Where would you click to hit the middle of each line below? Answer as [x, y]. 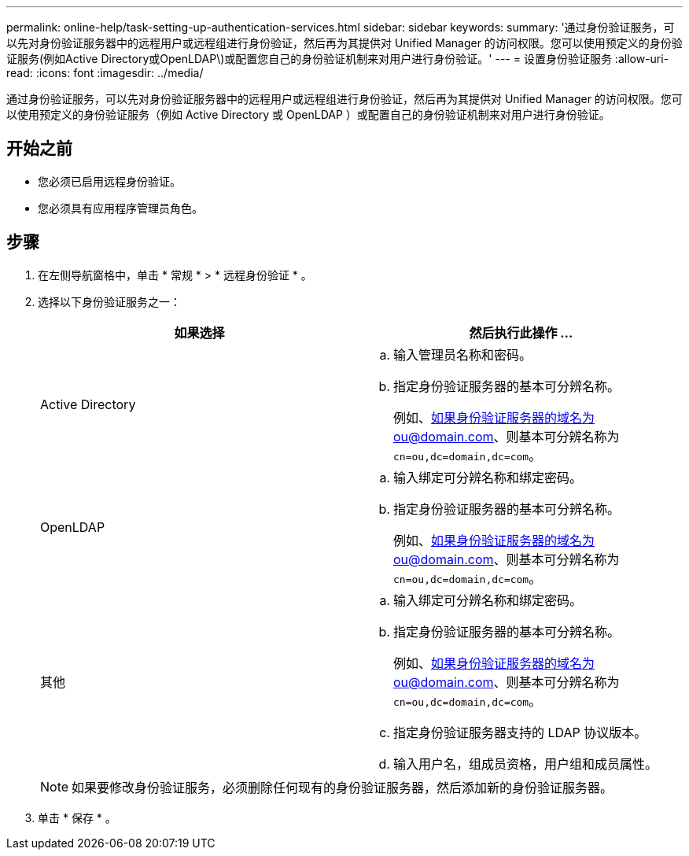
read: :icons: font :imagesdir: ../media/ [105, 73]
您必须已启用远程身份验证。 [109, 181]
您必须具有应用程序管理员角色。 [120, 208]
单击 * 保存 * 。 [77, 817]
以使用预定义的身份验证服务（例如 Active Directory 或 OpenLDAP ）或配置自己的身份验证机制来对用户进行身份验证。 [308, 114]
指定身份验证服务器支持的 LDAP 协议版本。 [520, 732]
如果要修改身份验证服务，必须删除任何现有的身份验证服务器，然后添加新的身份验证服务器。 [343, 787]
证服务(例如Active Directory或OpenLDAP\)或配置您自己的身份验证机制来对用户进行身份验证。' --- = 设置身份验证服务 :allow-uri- [338, 59]
